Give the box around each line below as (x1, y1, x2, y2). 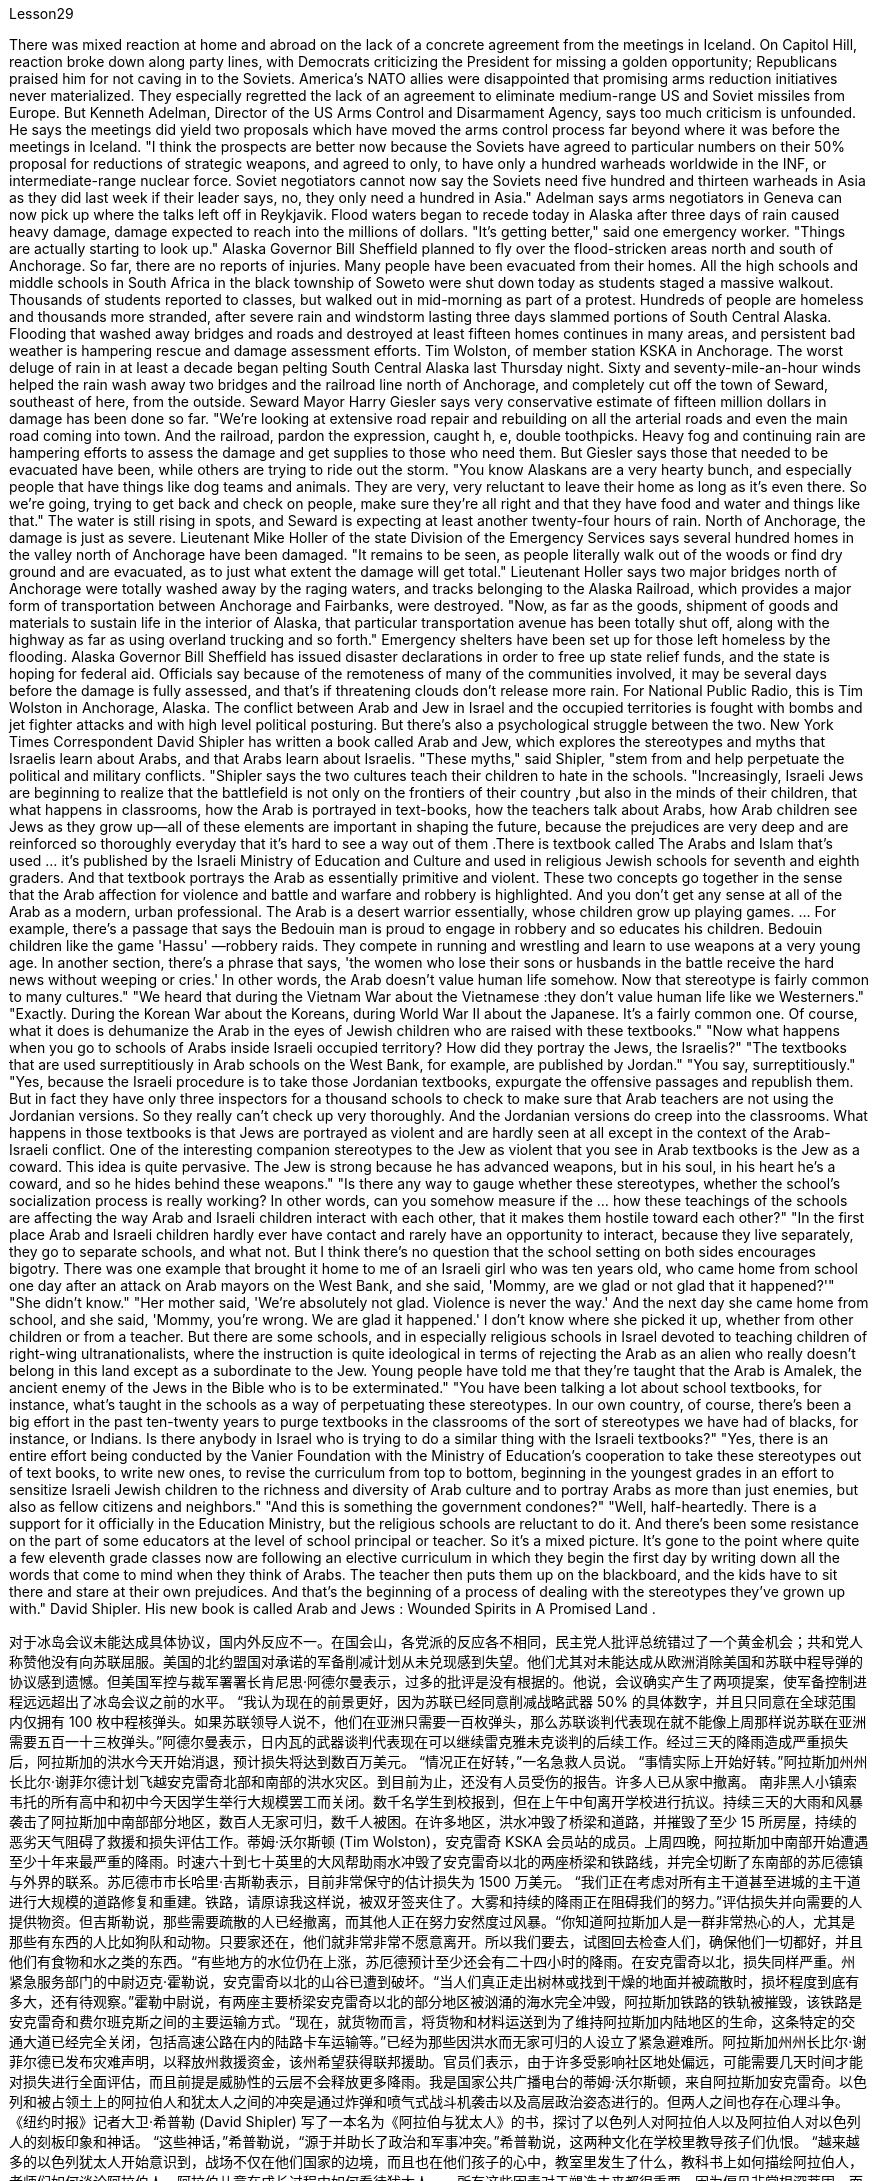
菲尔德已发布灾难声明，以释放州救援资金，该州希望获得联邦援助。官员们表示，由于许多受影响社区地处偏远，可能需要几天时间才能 (9, 2053, 863, 2070)
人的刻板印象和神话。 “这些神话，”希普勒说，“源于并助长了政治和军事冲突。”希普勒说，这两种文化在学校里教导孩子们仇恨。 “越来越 (9, 2133, 860, 2150)
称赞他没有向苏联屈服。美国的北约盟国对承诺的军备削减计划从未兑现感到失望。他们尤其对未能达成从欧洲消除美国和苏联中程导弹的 (9, 1653, 863, 1670)
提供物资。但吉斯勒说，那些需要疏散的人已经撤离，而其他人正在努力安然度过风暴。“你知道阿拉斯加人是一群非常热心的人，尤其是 (9, 1913, 856, 1930)
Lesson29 (9, 5, 74, 22)
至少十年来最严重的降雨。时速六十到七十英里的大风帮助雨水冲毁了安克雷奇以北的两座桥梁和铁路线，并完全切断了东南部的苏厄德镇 (9, 1853, 863, 1870)
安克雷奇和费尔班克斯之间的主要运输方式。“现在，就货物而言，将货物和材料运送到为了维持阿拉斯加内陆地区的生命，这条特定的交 (9, 2013, 856, 2030)
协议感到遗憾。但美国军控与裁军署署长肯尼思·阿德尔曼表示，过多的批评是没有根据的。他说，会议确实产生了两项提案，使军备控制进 (9, 1673, 868, 1690)
